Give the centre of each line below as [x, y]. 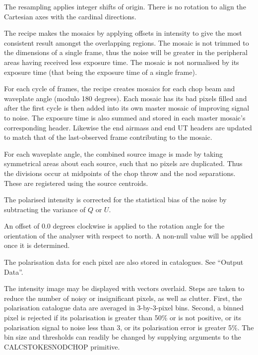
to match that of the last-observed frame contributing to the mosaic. [108, 137]
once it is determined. [37, 245]
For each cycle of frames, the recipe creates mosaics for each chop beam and [120, 89]
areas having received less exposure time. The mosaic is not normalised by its [122, 62]
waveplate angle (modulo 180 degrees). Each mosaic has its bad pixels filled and [126, 98]
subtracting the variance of [45, 209]
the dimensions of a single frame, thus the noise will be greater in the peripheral [126, 52]
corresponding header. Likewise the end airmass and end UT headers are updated [128, 127]
